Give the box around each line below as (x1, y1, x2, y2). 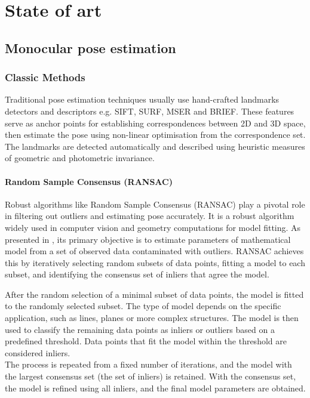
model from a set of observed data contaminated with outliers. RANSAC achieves (5, 245, 304, 257)
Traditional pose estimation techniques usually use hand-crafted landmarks (5, 93, 280, 106)
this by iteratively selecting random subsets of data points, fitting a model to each (5, 256, 305, 269)
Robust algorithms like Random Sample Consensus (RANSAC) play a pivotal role (5, 198, 305, 210)
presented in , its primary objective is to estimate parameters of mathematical (5, 233, 291, 245)
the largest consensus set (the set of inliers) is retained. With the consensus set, (5, 370, 296, 382)
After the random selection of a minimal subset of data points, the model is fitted (5, 288, 304, 300)
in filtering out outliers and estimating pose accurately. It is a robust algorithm (5, 209, 294, 222)
